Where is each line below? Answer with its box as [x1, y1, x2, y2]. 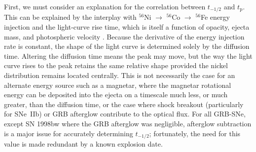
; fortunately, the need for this [149, 128, 241, 138]
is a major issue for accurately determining [4, 128, 133, 138]
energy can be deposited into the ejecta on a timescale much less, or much [4, 89, 228, 100]
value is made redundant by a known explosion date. [4, 139, 163, 149]
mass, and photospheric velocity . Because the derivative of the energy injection [4, 31, 245, 41]
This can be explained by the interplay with [4, 12, 137, 22]
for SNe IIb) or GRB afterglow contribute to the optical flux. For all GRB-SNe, [4, 109, 246, 119]
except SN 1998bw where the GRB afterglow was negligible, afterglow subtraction [4, 118, 252, 128]
